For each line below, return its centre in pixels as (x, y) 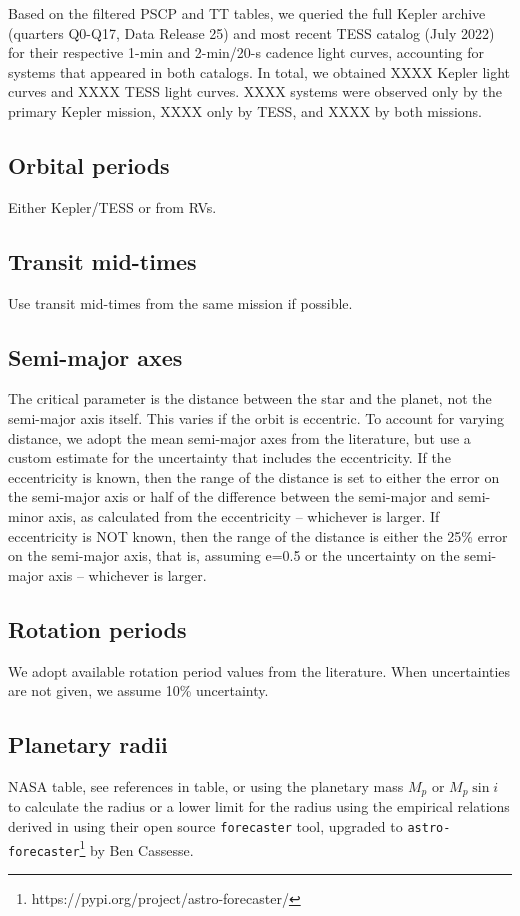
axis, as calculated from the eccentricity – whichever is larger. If (244, 515)
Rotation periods (97, 628)
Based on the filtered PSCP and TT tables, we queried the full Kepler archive (247, 13)
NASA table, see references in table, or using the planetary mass (206, 785)
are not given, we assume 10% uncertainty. (138, 690)
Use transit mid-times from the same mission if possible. (180, 302)
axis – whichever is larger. (127, 574)
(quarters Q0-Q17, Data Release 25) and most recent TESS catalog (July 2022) (251, 32)
